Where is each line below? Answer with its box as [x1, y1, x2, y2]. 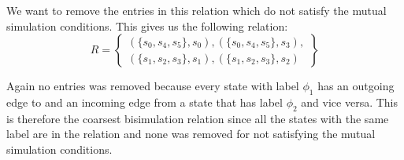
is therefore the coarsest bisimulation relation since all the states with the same [6, 110, 389, 126]
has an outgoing [317, 78, 395, 94]
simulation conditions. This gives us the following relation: [6, 17, 288, 34]
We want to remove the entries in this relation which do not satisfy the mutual [6, 2, 387, 18]
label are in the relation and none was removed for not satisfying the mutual [6, 125, 376, 142]
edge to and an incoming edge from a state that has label [6, 93, 283, 110]
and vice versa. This [301, 93, 398, 110]
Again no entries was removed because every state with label [6, 78, 299, 94]
